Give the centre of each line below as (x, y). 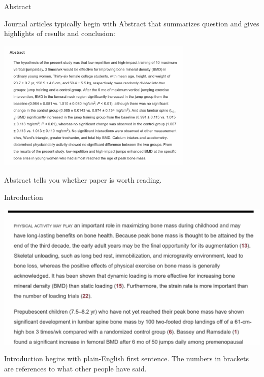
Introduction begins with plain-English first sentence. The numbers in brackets (126, 358)
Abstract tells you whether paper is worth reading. (83, 180)
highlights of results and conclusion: (60, 33)
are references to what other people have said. (75, 368)
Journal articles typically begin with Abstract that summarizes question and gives (132, 23)
